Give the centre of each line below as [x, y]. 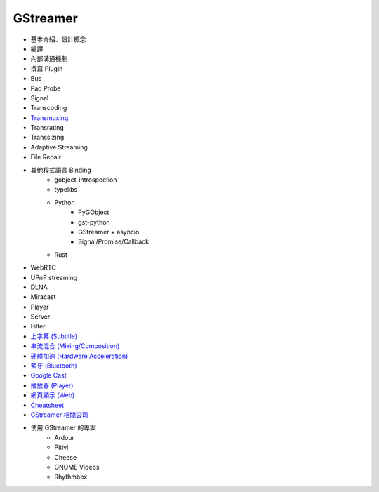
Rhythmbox [71, 477]
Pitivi [61, 447]
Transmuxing [49, 118]
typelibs [66, 190]
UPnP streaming [54, 277]
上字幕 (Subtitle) [54, 336]
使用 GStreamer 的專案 [63, 427]
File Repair [46, 157]
